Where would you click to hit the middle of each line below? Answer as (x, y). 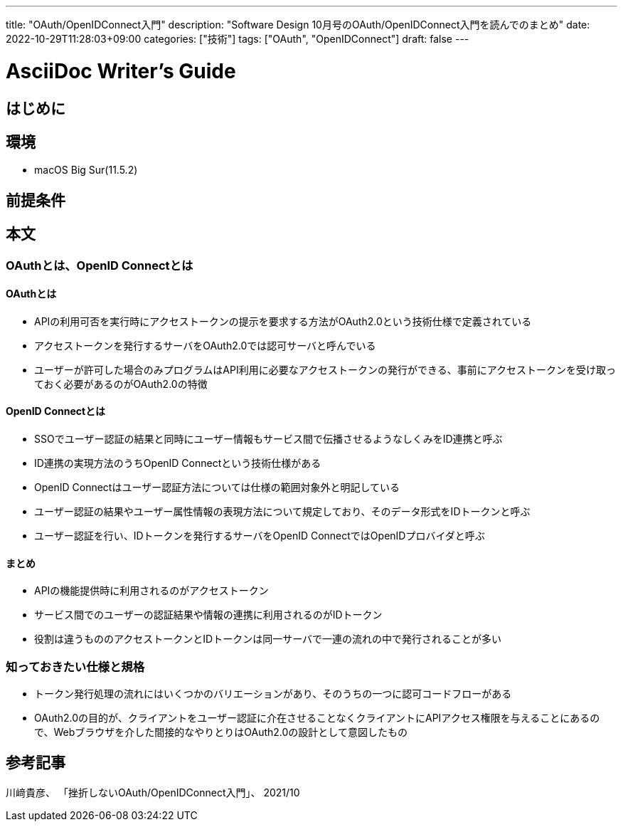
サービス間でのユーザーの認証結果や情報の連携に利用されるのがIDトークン (208, 615)
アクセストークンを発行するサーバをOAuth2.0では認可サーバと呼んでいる (205, 345)
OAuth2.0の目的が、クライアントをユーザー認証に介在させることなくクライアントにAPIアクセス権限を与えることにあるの (317, 718)
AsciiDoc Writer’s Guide (121, 71)
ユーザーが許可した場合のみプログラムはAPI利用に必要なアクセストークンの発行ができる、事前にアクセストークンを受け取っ (325, 369)
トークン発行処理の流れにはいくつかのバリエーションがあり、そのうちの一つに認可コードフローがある (273, 694)
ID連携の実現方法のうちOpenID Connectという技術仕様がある (178, 463)
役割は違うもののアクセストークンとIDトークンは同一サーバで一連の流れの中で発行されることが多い (268, 639)
